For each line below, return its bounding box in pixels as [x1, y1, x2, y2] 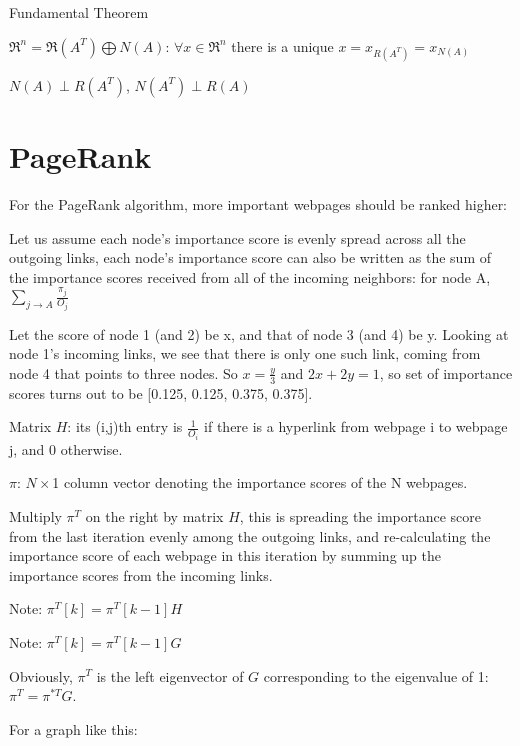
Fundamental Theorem [9, 2, 149, 22]
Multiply [9, 505, 62, 526]
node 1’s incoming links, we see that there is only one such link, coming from [9, 343, 481, 364]
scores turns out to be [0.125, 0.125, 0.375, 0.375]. [9, 382, 313, 403]
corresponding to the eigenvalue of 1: [263, 665, 489, 686]
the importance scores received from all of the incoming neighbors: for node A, [9, 266, 491, 287]
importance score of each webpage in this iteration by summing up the [9, 545, 441, 566]
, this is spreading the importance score [239, 505, 481, 526]
